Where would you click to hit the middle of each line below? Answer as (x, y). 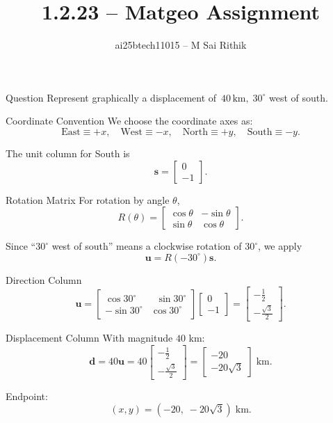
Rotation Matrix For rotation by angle (88, 199)
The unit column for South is (68, 153)
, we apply (280, 246)
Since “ (21, 246)
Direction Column (44, 279)
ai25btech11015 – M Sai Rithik (181, 45)
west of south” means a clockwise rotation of (147, 246)
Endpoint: (27, 396)
